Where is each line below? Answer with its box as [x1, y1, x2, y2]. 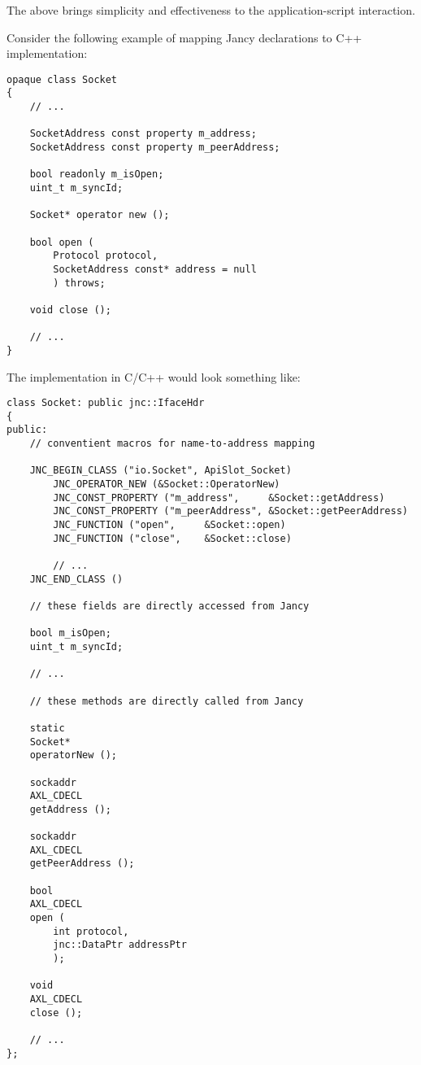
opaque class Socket [7, 73, 118, 85]
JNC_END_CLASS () [29, 573, 124, 585]
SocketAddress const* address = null [53, 263, 257, 275]
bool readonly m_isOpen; [29, 168, 164, 181]
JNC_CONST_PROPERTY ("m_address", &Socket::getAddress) [53, 491, 385, 504]
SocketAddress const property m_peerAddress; [29, 142, 280, 154]
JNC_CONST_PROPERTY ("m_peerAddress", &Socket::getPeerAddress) [53, 505, 408, 517]
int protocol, [53, 925, 129, 937]
